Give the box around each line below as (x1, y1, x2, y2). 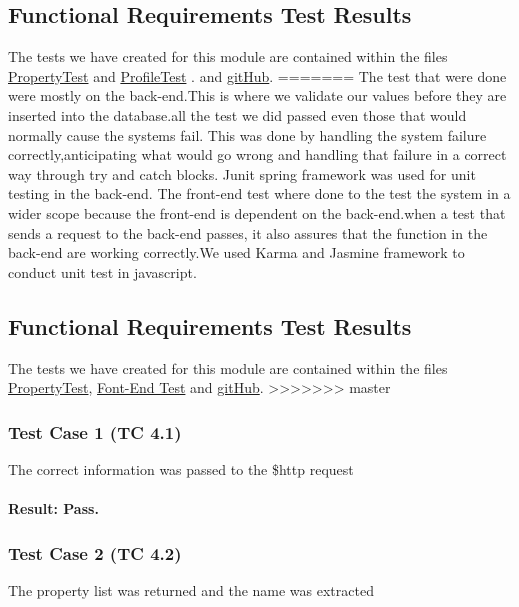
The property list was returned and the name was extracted (8, 579, 374, 600)
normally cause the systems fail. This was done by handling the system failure (8, 124, 487, 145)
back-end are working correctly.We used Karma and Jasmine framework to (8, 242, 465, 263)
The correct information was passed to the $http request (8, 458, 354, 479)
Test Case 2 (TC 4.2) (8, 540, 182, 565)
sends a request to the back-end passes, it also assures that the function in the (8, 222, 488, 243)
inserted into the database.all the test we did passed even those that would (8, 104, 467, 125)
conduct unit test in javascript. (8, 261, 197, 282)
